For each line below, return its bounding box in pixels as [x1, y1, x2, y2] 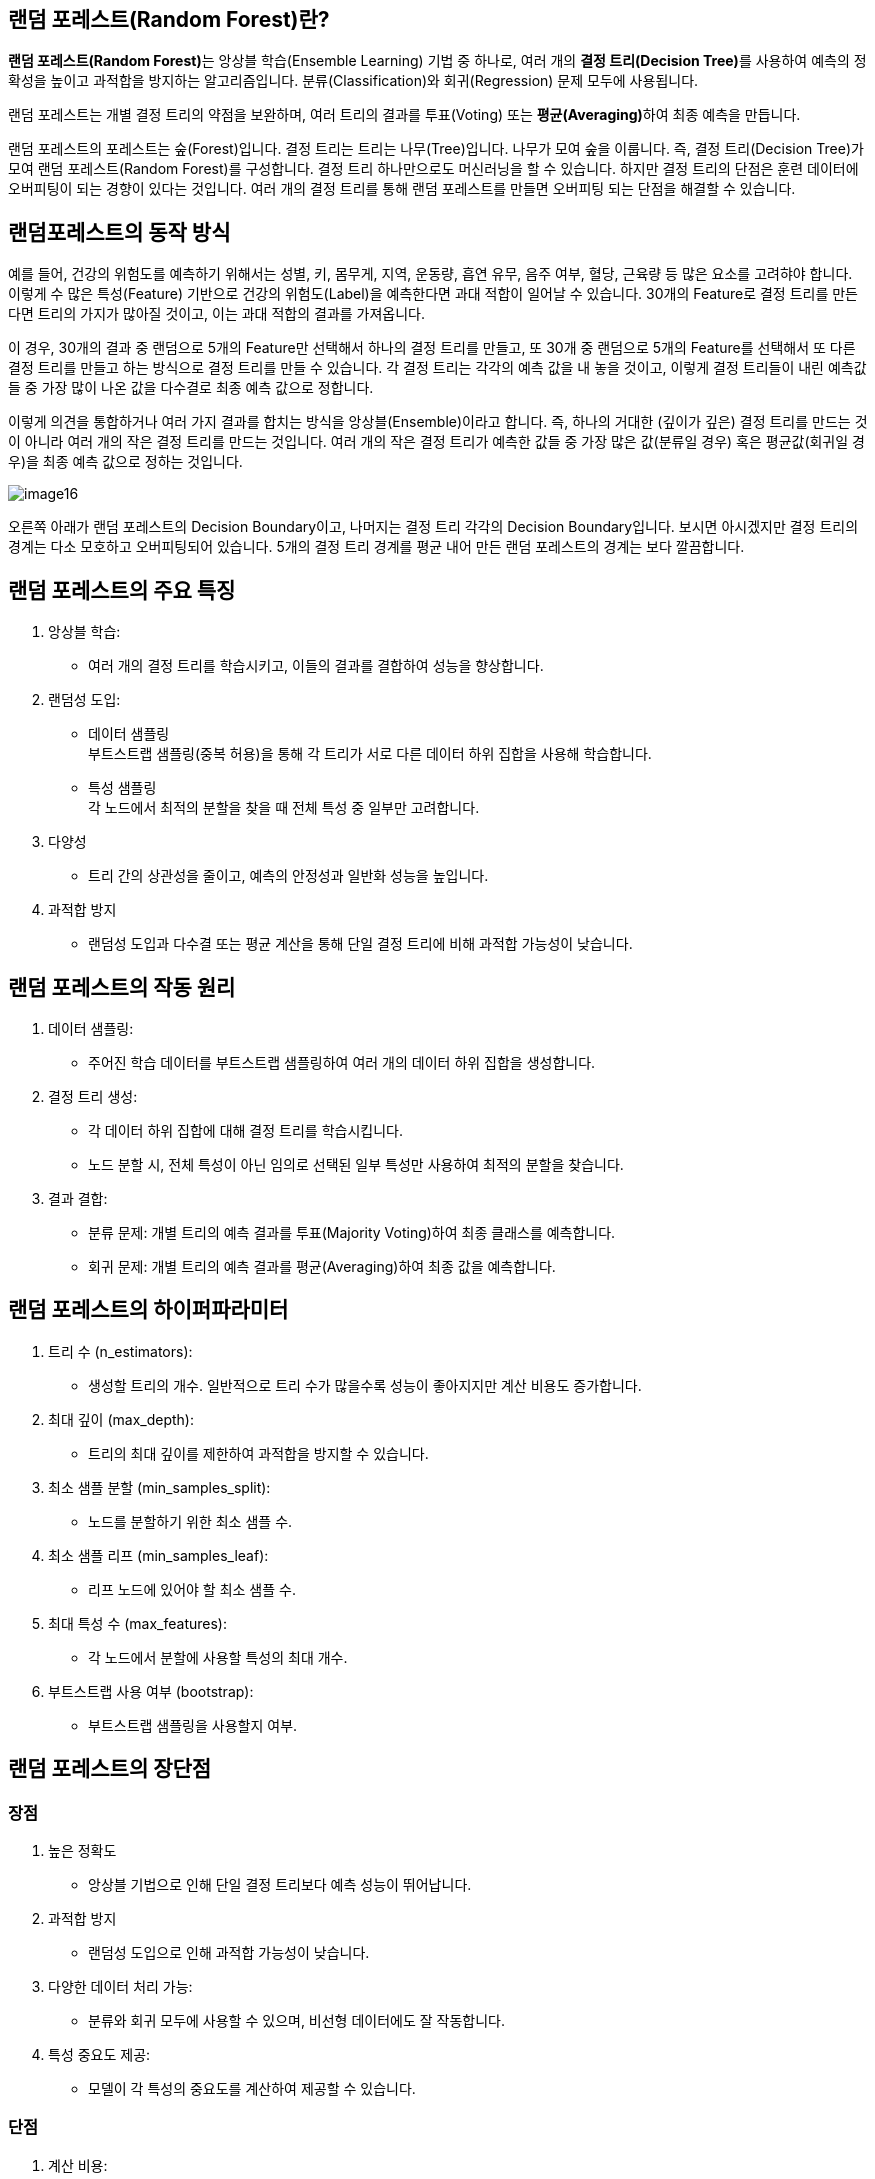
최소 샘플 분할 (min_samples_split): [48, 1478, 271, 1496]
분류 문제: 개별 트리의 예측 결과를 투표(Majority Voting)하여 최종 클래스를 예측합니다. [88, 1223, 616, 1241]
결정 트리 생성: [48, 1087, 138, 1105]
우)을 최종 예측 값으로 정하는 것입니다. [8, 453, 243, 471]
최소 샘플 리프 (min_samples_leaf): [48, 1546, 269, 1564]
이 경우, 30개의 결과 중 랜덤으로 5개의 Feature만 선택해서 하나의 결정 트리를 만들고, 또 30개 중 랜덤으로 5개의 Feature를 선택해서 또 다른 [8, 339, 856, 357]
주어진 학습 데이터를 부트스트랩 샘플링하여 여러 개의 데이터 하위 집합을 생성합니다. [88, 1053, 596, 1071]
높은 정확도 [48, 1842, 117, 1860]
